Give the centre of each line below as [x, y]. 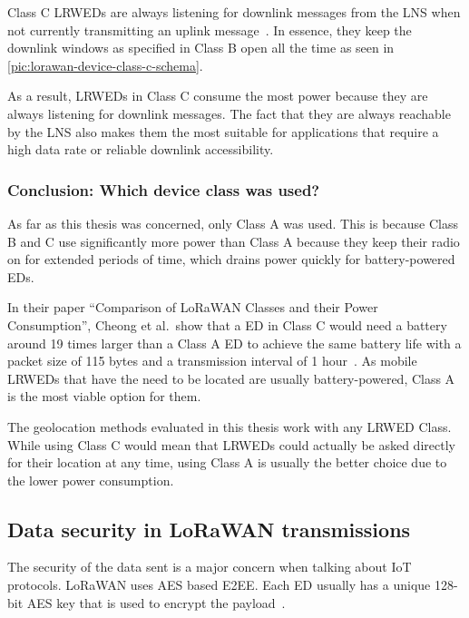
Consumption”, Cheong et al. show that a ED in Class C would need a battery [227, 324]
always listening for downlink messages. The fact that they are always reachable [229, 113]
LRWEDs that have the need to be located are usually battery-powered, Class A [231, 378]
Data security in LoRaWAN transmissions [209, 529]
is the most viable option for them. [104, 396]
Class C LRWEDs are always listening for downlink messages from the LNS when [234, 12]
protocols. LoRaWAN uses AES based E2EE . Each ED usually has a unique [219, 585]
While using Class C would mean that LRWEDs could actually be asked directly [231, 444]
